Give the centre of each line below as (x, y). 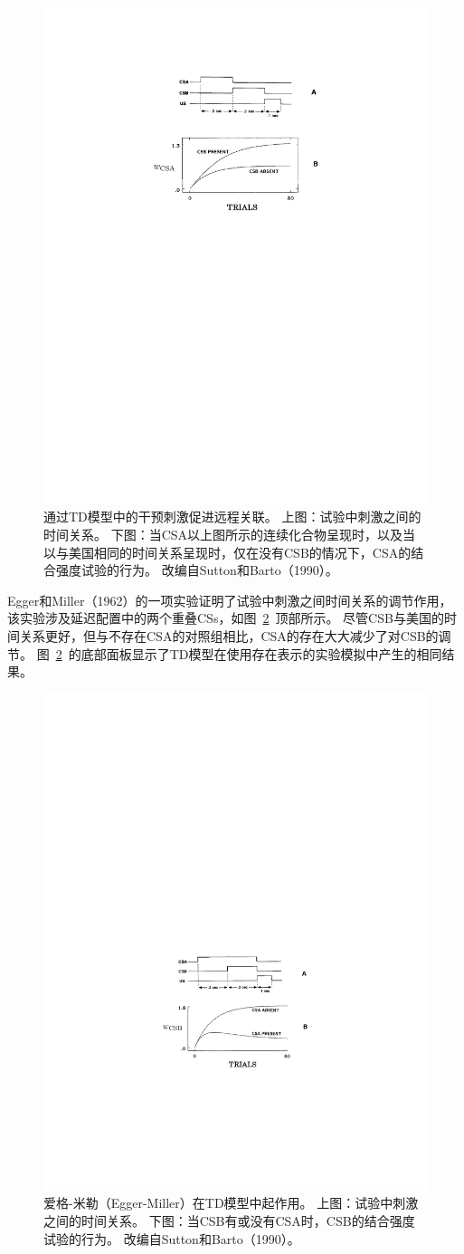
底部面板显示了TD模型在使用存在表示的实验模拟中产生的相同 (261, 653)
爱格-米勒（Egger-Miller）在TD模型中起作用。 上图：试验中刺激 (231, 1203)
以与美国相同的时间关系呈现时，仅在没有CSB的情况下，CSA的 (227, 552)
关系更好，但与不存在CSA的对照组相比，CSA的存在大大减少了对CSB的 (229, 636)
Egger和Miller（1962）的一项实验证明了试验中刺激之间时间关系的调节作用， (230, 600)
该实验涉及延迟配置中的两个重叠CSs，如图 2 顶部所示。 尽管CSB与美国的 (226, 618)
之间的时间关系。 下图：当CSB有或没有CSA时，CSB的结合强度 (229, 1220)
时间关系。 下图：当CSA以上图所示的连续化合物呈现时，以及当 (230, 535)
